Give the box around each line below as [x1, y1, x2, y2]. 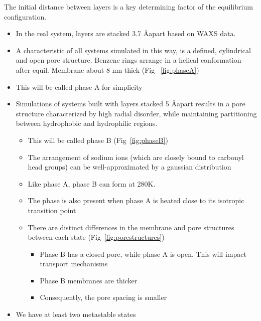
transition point [28, 205, 76, 215]
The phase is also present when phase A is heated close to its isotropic [28, 195, 244, 206]
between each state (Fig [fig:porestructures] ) [28, 232, 165, 242]
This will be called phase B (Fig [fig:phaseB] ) [28, 134, 168, 145]
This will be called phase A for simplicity [16, 81, 143, 92]
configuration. [4, 11, 47, 22]
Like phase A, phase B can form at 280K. [28, 178, 156, 189]
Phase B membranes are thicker [40, 275, 138, 285]
